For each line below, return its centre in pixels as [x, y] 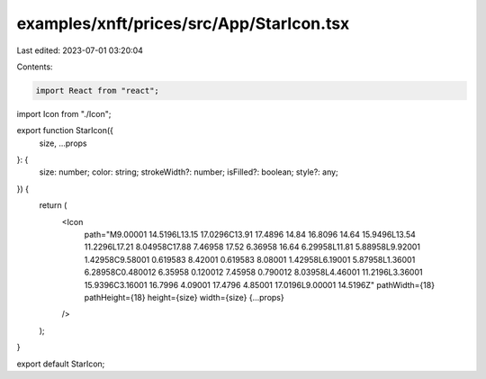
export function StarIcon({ [65, 131]
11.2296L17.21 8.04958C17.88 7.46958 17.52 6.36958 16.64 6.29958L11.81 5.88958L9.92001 [252, 247]
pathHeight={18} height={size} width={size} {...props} [184, 297]
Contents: [35, 67]
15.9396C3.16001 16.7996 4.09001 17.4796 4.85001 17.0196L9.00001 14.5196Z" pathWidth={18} [260, 284]
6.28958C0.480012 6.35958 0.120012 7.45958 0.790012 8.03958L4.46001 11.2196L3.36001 [253, 272]
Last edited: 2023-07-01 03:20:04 [80, 50]
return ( [53, 205]
